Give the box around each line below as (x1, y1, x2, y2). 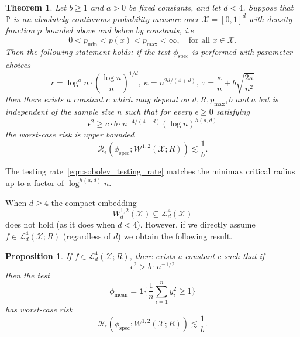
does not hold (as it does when (5, 218, 115, 231)
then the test (5, 269, 50, 281)
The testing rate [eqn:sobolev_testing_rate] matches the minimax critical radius (5, 165, 295, 177)
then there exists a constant (5, 93, 104, 105)
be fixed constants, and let (129, 1, 221, 13)
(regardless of (63, 229, 111, 242)
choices (5, 59, 30, 71)
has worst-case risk (5, 302, 73, 315)
